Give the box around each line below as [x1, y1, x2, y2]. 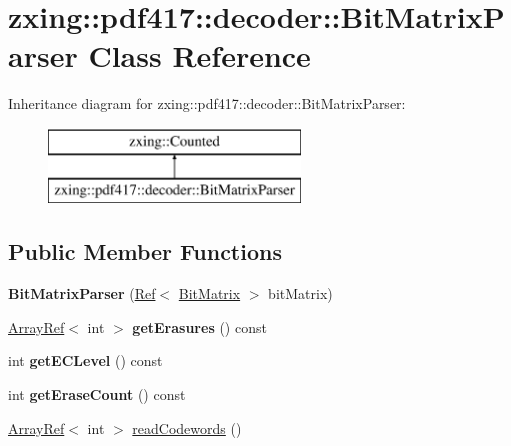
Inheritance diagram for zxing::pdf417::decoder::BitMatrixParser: [8, 93, 406, 114]
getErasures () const [132, 316, 267, 337]
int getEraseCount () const [8, 384, 186, 405]
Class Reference [88, 35, 311, 76]
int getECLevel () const [8, 350, 163, 371]
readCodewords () [132, 417, 242, 438]
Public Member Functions [8, 236, 282, 267]
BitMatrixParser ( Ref [8, 283, 156, 304]
